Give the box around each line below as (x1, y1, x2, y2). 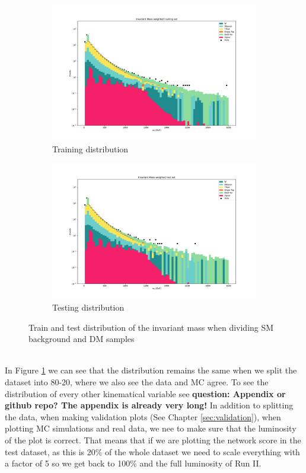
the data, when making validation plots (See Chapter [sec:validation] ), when (5, 410, 281, 423)
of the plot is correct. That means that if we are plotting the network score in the (5, 433, 301, 446)
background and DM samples (28, 333, 135, 345)
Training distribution (52, 142, 129, 155)
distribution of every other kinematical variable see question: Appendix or (5, 387, 286, 400)
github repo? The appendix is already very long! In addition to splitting (5, 399, 294, 411)
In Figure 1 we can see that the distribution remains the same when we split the (5, 364, 297, 376)
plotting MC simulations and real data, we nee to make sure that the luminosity (5, 422, 297, 434)
